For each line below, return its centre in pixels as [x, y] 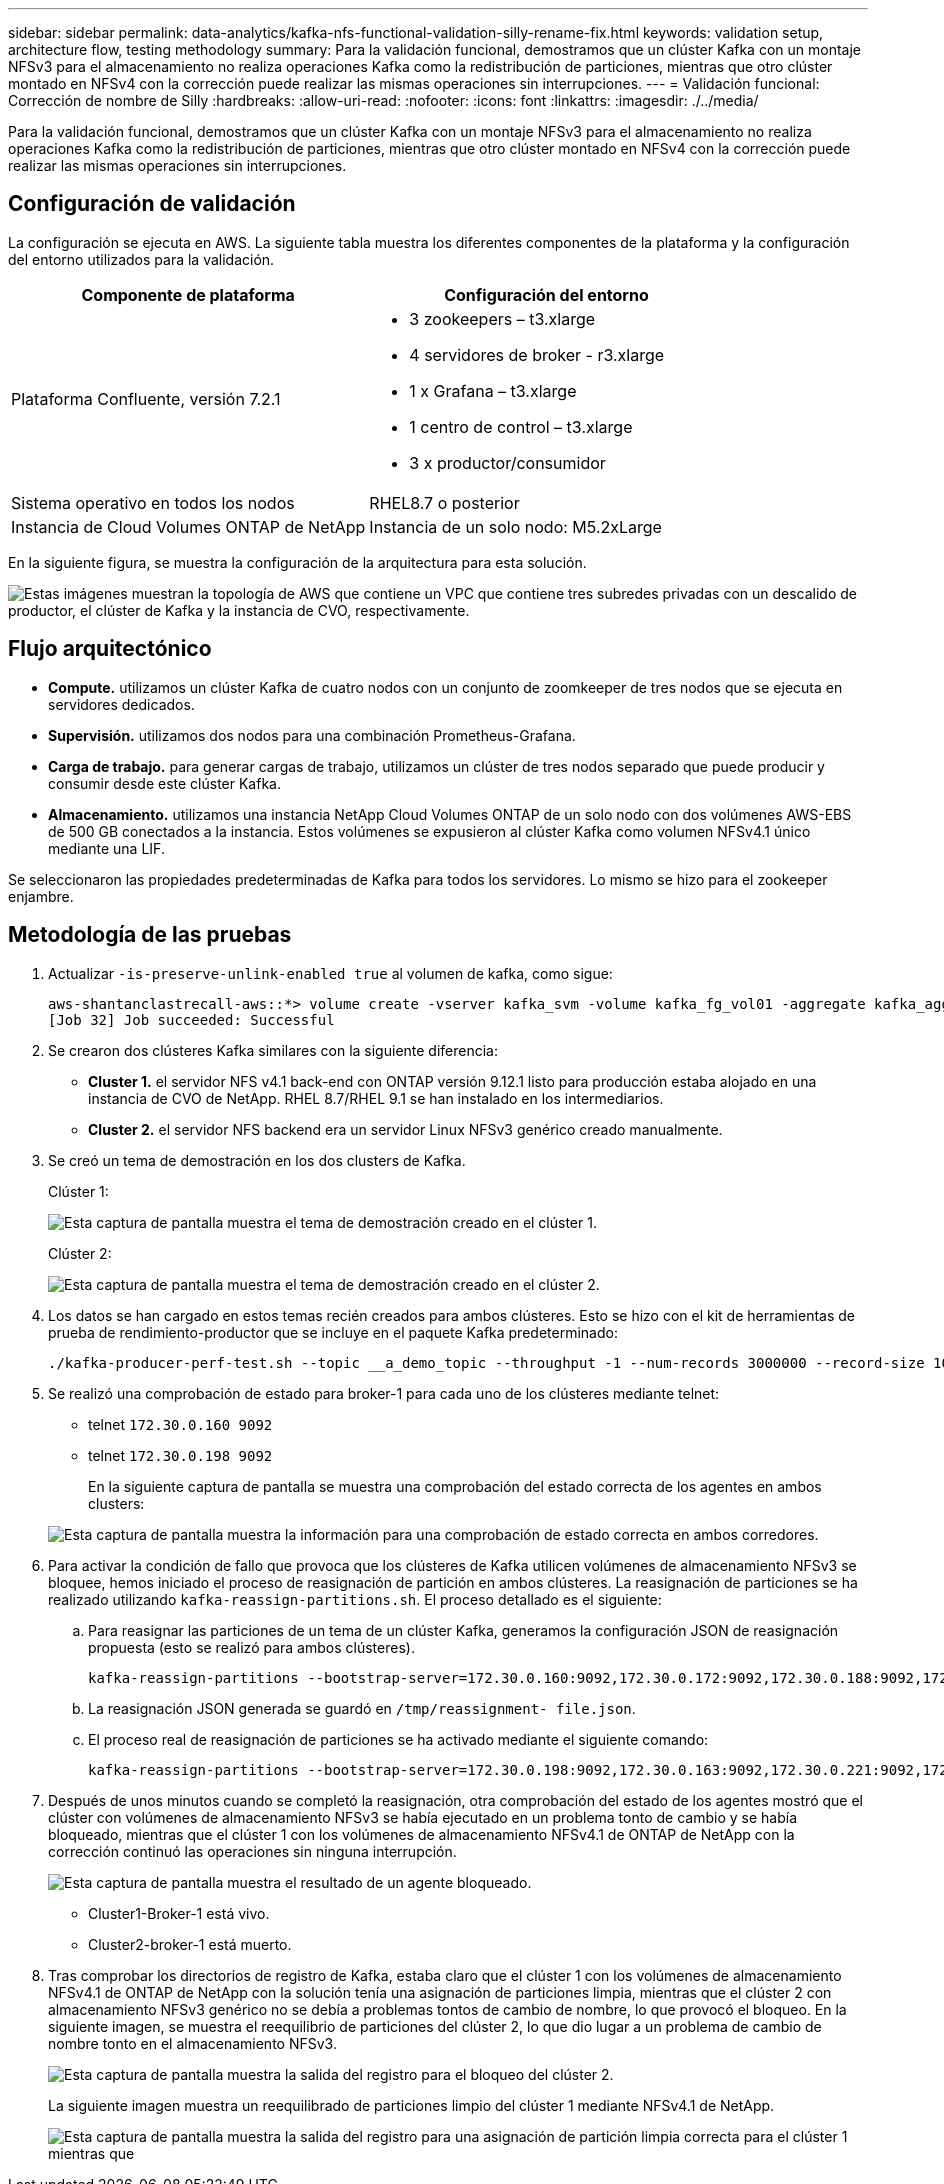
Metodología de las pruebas [150, 935]
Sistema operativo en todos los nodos [153, 502]
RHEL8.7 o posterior [444, 502]
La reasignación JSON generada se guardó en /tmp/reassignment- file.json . [362, 1708]
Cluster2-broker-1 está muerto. [190, 1944]
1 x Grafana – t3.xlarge [493, 390]
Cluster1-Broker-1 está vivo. [179, 1913]
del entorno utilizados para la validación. [141, 259]
